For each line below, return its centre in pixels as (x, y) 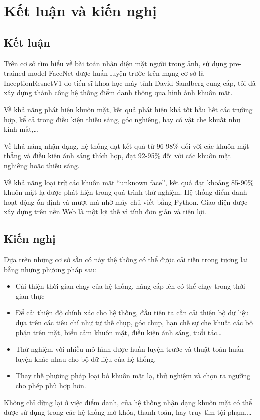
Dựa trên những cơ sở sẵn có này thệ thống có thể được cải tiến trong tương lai (126, 259)
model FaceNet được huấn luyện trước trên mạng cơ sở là (116, 73)
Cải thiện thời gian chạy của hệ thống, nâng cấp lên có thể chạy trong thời (130, 286)
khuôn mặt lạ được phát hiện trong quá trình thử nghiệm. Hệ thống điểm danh (126, 192)
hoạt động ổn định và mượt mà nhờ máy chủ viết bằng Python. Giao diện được (126, 202)
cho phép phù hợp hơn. (51, 385)
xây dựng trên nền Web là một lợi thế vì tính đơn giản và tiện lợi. (105, 211)
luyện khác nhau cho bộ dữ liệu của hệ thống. (86, 358)
